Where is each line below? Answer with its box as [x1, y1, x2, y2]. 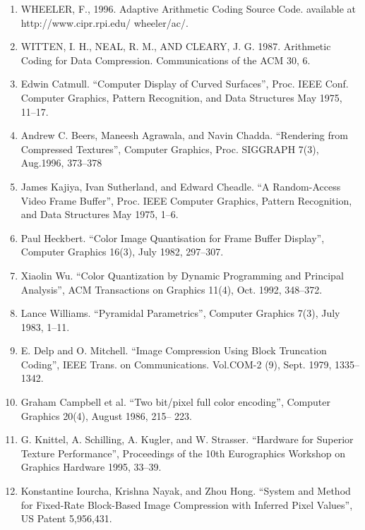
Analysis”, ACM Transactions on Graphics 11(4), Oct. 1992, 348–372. [20, 282, 323, 296]
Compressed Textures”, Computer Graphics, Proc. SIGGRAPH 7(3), [20, 141, 319, 156]
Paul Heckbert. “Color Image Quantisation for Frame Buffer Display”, [20, 230, 325, 245]
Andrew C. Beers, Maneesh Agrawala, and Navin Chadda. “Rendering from [20, 128, 348, 143]
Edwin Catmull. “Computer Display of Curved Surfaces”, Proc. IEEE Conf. [20, 76, 349, 91]
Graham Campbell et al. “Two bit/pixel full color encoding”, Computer [20, 395, 330, 409]
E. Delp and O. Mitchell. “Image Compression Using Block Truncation [20, 343, 327, 358]
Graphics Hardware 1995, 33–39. [20, 459, 162, 474]
